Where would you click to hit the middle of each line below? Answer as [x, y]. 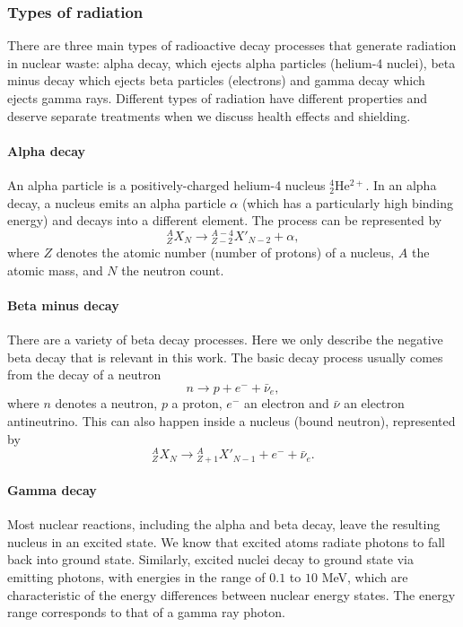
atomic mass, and [55, 270]
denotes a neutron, [106, 403]
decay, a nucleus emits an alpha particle [117, 202]
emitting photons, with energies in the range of [136, 577]
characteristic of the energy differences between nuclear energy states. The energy [231, 594]
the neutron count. [173, 270]
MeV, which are [365, 577]
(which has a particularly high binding [348, 202]
